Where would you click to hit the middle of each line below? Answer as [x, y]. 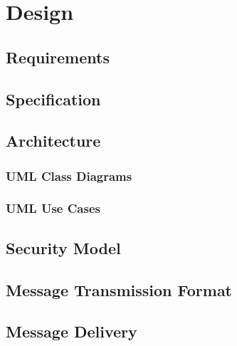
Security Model [63, 247]
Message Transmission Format [119, 289]
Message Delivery [72, 331]
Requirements [58, 57]
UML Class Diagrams [69, 175]
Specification [53, 99]
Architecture [53, 141]
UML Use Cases [53, 208]
